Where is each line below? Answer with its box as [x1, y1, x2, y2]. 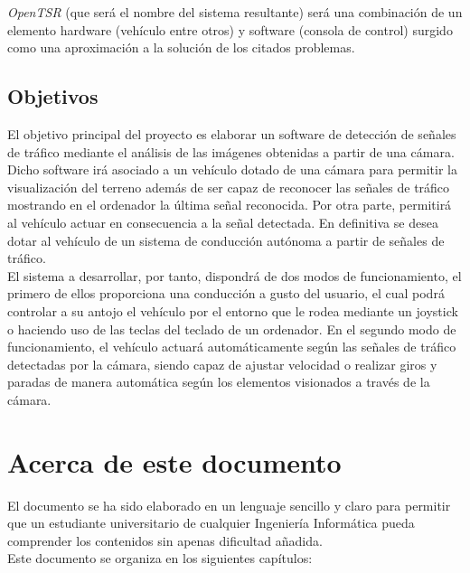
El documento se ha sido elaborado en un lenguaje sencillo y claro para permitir [7, 495, 451, 514]
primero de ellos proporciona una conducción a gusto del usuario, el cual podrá [7, 284, 445, 303]
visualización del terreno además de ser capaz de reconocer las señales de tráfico [7, 177, 450, 196]
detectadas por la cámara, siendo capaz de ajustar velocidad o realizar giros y [7, 354, 437, 373]
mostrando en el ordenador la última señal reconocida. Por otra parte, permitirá [7, 195, 452, 214]
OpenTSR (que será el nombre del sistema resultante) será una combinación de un [7, 3, 463, 21]
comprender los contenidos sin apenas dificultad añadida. [7, 531, 323, 550]
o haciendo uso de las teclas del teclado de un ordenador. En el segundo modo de [7, 319, 456, 338]
